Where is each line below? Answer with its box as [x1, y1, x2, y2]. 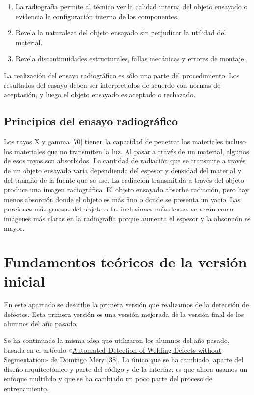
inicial [4, 271, 45, 291]
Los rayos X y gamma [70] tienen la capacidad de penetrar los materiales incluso [4, 136, 246, 146]
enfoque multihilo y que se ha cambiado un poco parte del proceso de [4, 373, 212, 384]
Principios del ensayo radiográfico [4, 113, 178, 129]
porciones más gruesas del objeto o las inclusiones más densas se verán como [4, 204, 233, 214]
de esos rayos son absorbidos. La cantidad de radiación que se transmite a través [4, 156, 246, 166]
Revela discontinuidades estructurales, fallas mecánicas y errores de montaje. [15, 53, 246, 64]
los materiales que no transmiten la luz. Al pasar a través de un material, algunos [4, 146, 249, 156]
